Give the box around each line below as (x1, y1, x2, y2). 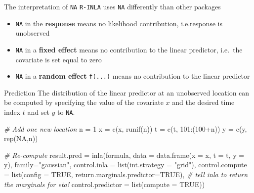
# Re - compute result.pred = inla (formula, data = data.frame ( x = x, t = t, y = (4, 149, 245, 160)
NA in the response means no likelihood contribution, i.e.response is (15, 18, 223, 28)
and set (27, 107, 49, 117)
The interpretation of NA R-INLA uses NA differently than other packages (4, 1, 221, 11)
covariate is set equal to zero (15, 54, 102, 64)
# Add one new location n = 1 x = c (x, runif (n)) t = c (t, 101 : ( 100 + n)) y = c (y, (4, 123, 247, 134)
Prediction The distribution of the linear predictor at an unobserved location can (4, 87, 250, 97)
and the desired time (172, 97, 235, 107)
